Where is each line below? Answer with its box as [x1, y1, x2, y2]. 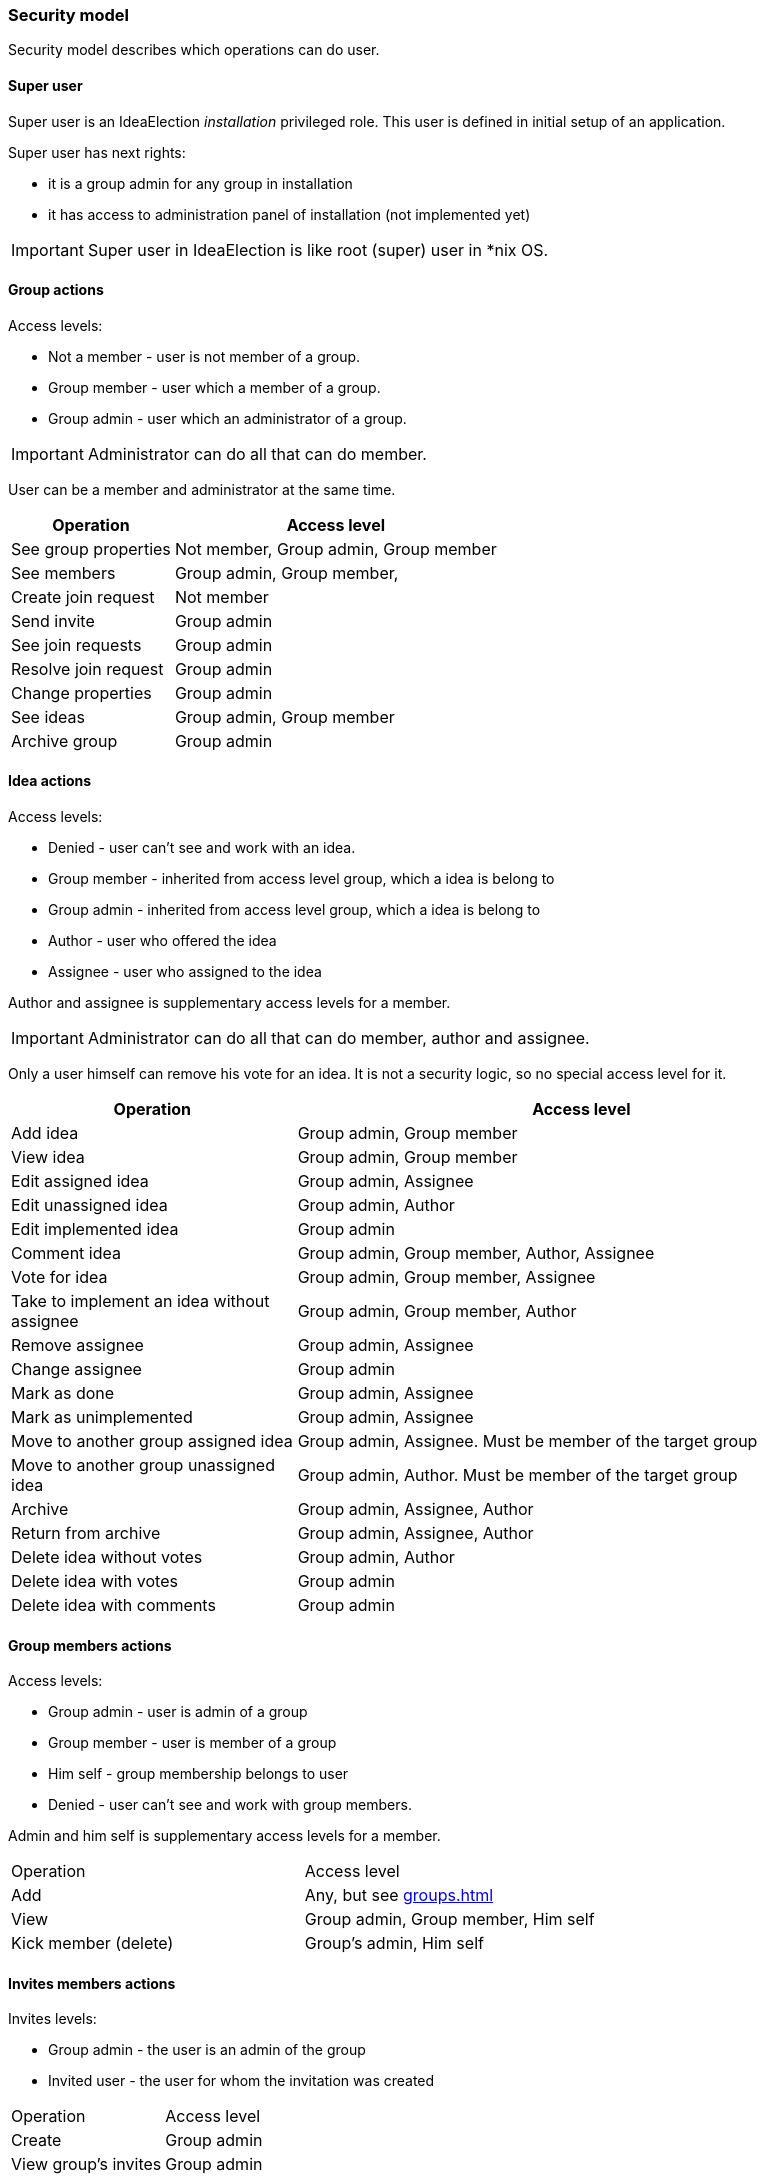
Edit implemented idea [11, 1219, 179, 1240]
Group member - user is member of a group [48, 1734, 337, 1752]
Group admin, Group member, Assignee [297, 1267, 596, 1288]
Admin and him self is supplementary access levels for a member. [8, 1827, 441, 1845]
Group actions [8, 281, 104, 299]
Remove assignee [11, 1335, 144, 1356]
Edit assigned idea [11, 1171, 149, 1192]
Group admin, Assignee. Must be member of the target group [297, 1431, 758, 1452]
